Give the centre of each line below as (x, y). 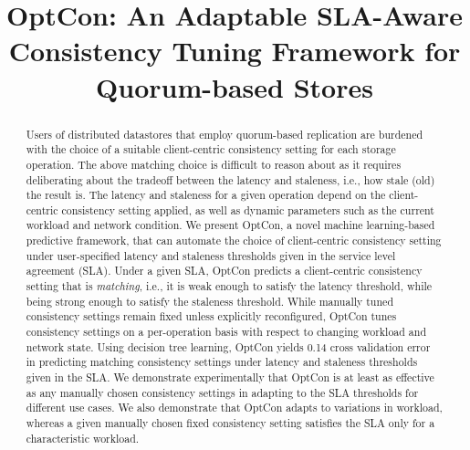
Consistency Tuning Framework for (235, 51)
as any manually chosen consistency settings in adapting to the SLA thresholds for (222, 392)
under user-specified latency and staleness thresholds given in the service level (211, 255)
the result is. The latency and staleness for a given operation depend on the (206, 195)
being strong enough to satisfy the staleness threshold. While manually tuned (209, 301)
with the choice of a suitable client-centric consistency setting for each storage (211, 149)
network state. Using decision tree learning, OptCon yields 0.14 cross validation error (228, 346)
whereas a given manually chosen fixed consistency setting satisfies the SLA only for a (230, 423)
